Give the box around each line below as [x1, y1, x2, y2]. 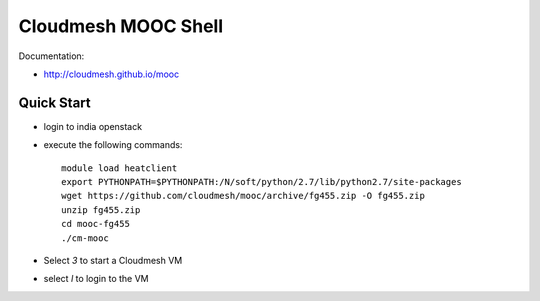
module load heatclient [61, 162, 178, 174]
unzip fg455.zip [61, 204, 141, 215]
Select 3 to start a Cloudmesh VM [43, 254, 183, 266]
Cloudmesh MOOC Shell [18, 15, 224, 37]
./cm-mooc [61, 232, 109, 244]
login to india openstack [43, 120, 143, 132]
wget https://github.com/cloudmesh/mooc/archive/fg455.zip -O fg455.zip [61, 190, 425, 202]
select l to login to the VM [43, 273, 149, 285]
